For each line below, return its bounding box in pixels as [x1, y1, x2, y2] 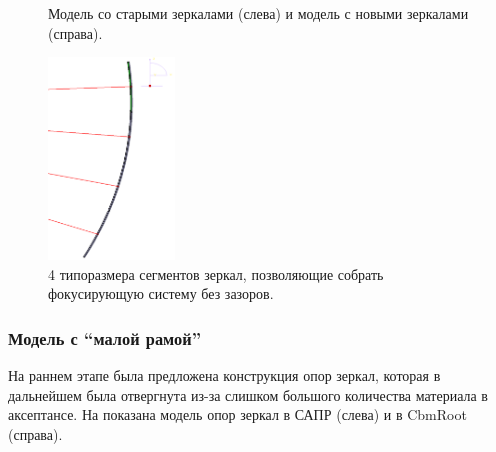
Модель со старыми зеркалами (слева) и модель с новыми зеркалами [48, 3, 469, 23]
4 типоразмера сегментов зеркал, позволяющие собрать [48, 263, 384, 284]
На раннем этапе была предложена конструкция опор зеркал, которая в [8, 365, 441, 386]
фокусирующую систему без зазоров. [48, 283, 274, 304]
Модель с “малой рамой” [8, 325, 201, 350]
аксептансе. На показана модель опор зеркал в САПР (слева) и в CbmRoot [8, 404, 467, 425]
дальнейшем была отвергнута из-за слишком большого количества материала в [8, 384, 488, 405]
